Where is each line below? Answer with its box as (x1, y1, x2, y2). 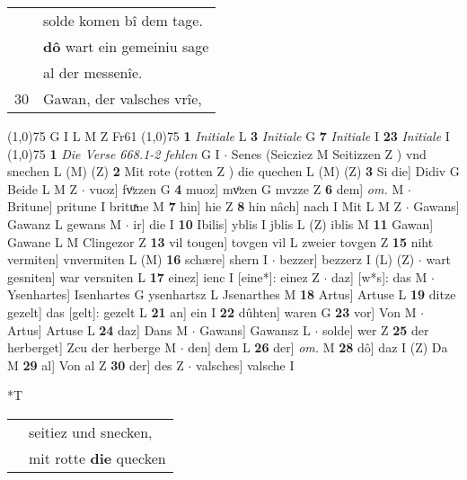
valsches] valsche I (196, 355, 295, 374)
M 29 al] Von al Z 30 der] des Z (7, 355, 184, 374)
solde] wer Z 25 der (322, 320, 429, 339)
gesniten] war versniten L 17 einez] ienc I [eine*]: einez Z (7, 267, 320, 286)
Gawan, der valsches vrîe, (43, 88, 202, 109)
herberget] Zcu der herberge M (7, 338, 177, 357)
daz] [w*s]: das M (331, 267, 427, 286)
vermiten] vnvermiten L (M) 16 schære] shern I (7, 250, 268, 269)
